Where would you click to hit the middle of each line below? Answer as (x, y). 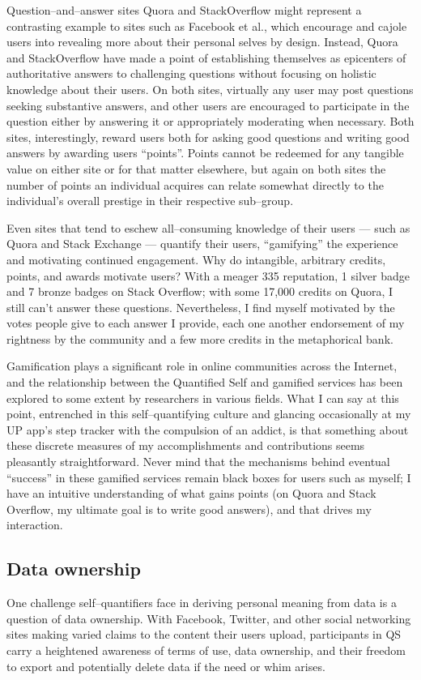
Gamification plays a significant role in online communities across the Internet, (202, 366)
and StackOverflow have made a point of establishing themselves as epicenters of (206, 57)
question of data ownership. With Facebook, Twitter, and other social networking (209, 618)
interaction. (35, 525)
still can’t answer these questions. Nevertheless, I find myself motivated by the (201, 307)
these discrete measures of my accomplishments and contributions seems (186, 445)
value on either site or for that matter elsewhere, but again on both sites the (196, 168)
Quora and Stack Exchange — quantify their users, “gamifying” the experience (202, 244)
